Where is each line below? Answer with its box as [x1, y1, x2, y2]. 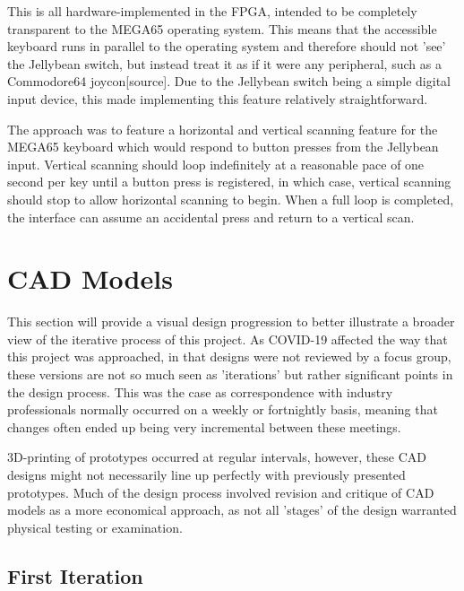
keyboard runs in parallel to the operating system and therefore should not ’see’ [7, 37, 446, 56]
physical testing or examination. [7, 517, 183, 536]
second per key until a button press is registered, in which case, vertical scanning [7, 172, 451, 191]
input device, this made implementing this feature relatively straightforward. [7, 89, 428, 108]
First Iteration [7, 561, 143, 589]
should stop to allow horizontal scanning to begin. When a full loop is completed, [7, 189, 454, 208]
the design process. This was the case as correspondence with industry [7, 382, 393, 401]
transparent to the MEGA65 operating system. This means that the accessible [7, 19, 437, 38]
